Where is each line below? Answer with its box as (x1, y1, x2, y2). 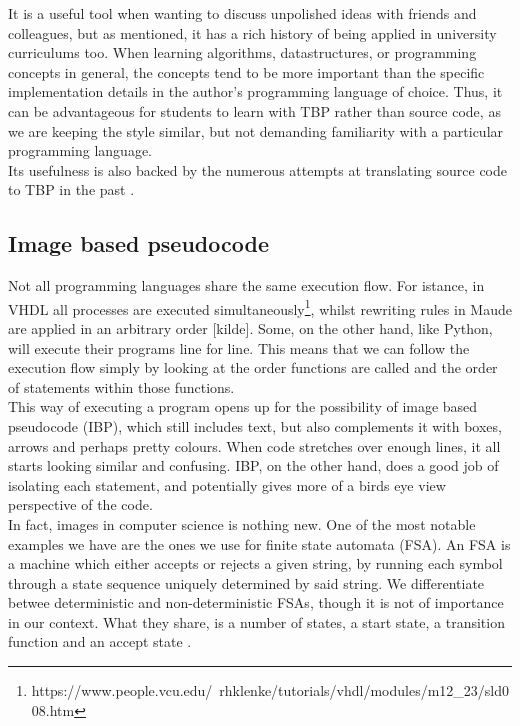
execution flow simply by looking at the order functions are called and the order (8, 357, 498, 378)
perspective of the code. (8, 494, 153, 515)
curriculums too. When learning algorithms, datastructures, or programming (8, 42, 477, 63)
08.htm (31, 699, 75, 720)
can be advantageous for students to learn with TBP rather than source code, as (8, 100, 501, 121)
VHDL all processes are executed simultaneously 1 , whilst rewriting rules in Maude (8, 295, 512, 319)
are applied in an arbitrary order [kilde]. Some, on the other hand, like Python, (8, 317, 493, 338)
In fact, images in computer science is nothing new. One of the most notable (8, 513, 476, 534)
